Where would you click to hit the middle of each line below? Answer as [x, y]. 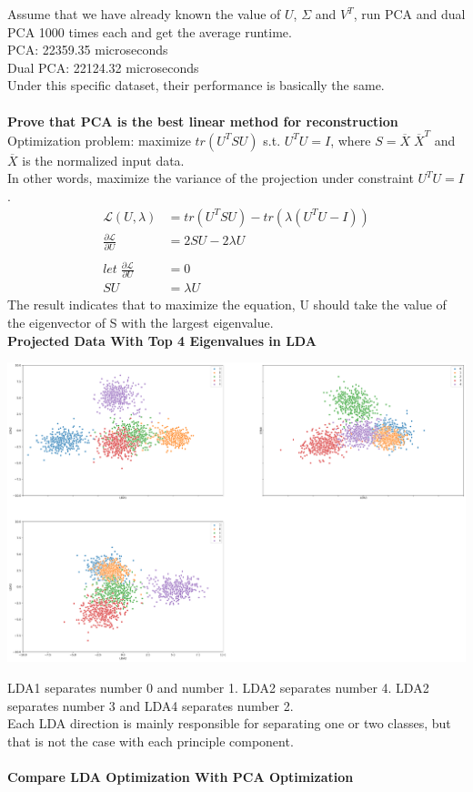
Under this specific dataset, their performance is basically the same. [196, 85]
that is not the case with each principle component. [151, 741]
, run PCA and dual [409, 14]
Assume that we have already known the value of [144, 14]
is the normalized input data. [103, 160]
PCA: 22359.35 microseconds [88, 50]
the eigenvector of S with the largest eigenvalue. [141, 323]
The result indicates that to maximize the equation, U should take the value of [227, 305]
